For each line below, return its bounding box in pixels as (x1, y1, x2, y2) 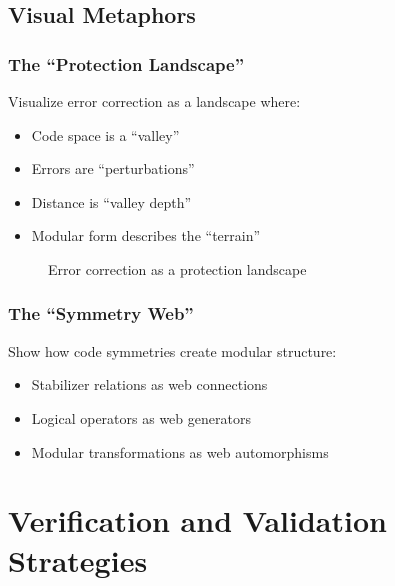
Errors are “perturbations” (31, 158, 195, 179)
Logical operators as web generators (31, 407, 251, 428)
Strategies (8, 539, 148, 580)
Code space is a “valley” (31, 124, 180, 145)
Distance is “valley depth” (31, 191, 192, 212)
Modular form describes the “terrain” (31, 225, 261, 246)
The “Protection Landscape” (8, 51, 244, 76)
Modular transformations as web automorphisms (31, 441, 329, 462)
